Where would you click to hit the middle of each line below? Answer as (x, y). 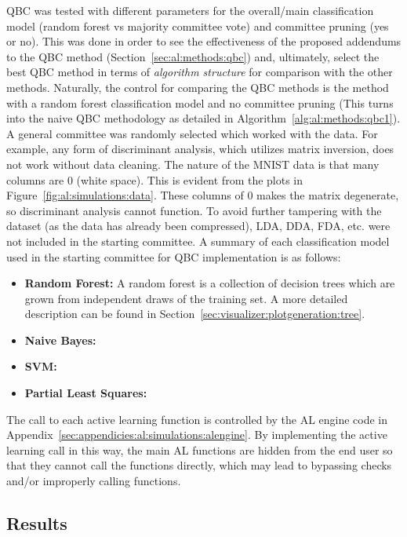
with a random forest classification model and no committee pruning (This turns (200, 102)
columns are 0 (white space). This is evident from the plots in (155, 179)
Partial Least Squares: (86, 393)
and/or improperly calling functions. (94, 481)
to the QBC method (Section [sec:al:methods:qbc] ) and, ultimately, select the (193, 56)
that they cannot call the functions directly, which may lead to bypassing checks (199, 465)
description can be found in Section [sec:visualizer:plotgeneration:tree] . (195, 314)
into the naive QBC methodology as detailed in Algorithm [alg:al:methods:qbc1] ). (203, 118)
